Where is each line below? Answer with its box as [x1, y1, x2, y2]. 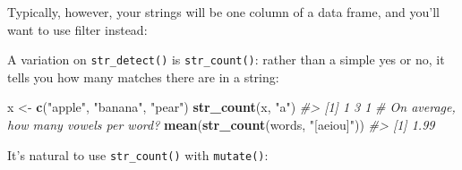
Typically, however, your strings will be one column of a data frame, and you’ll [7, 3, 440, 21]
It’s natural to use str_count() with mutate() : [7, 145, 269, 164]
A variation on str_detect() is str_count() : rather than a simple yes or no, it [7, 50, 445, 69]
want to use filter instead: [7, 20, 148, 38]
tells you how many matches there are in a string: [7, 67, 279, 86]
